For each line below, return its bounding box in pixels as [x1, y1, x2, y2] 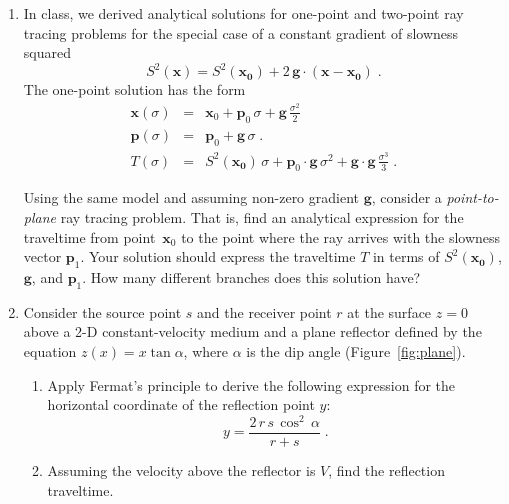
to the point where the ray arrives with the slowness [181, 226, 501, 247]
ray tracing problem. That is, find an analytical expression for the [60, 207, 464, 228]
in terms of [372, 246, 440, 267]
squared [23, 42, 71, 63]
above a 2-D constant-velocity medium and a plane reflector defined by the [23, 321, 482, 342]
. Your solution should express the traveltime [80, 246, 356, 267]
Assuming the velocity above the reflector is [47, 459, 316, 480]
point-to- [446, 187, 499, 208]
